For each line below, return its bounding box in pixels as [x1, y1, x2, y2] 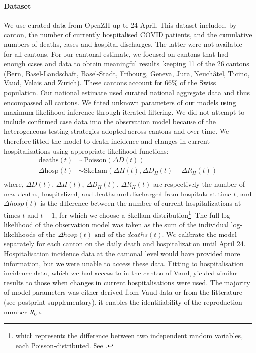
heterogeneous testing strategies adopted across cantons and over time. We [4, 126, 229, 136]
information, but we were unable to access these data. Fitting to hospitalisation [4, 258, 244, 268]
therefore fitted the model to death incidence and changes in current [4, 135, 210, 146]
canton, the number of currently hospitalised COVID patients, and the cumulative [4, 29, 252, 39]
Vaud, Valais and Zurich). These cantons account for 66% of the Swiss [4, 78, 216, 88]
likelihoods [4, 229, 36, 239]
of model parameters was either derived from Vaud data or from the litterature [4, 287, 242, 297]
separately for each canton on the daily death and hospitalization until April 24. [4, 238, 246, 249]
